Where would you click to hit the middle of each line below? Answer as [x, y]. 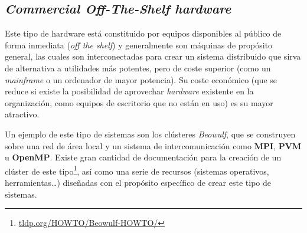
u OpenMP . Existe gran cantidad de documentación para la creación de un [143, 157]
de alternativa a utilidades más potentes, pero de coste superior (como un [138, 68]
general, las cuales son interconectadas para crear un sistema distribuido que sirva [153, 56]
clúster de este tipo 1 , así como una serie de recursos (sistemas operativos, [137, 170]
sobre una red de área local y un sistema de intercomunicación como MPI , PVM [153, 145]
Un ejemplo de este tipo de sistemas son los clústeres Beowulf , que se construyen [150, 134]
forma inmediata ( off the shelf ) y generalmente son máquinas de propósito [139, 45]
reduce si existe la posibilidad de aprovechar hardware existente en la [129, 91]
